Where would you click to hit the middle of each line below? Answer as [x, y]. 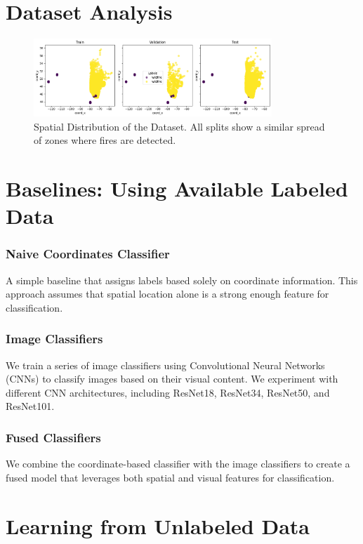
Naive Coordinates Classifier [88, 254]
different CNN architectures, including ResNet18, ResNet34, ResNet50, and [168, 392]
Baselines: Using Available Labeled [177, 188]
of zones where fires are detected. [105, 140]
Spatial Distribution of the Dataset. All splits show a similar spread [179, 126]
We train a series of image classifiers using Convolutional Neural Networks [165, 365]
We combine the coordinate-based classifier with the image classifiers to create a [178, 464]
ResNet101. [30, 406]
